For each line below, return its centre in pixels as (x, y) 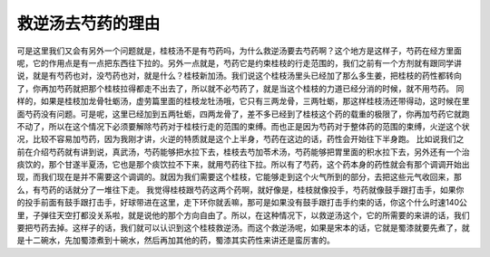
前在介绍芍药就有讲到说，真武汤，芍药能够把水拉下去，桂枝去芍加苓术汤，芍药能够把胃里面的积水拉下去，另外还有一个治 (243, 152)
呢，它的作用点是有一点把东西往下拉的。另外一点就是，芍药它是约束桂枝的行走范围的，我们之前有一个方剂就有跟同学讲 (239, 62)
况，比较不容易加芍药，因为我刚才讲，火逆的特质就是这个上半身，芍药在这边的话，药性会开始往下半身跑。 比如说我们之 (240, 139)
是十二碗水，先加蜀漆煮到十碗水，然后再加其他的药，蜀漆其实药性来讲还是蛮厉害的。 (176, 241)
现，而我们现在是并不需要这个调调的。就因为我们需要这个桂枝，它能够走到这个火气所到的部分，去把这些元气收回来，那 (239, 177)
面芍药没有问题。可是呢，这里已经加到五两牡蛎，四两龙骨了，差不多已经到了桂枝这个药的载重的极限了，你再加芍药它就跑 (243, 114)
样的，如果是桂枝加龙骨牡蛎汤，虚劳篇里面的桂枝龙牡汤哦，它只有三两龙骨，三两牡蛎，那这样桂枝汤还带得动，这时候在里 (243, 101)
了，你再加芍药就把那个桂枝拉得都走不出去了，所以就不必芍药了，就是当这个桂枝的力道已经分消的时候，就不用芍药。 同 (240, 88)
